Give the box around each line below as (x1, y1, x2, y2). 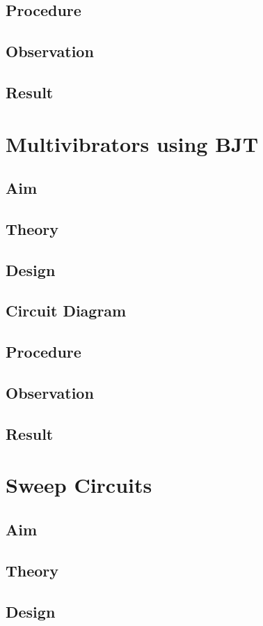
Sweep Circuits (6, 471, 152, 499)
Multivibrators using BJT (6, 129, 259, 158)
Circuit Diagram (6, 300, 127, 321)
